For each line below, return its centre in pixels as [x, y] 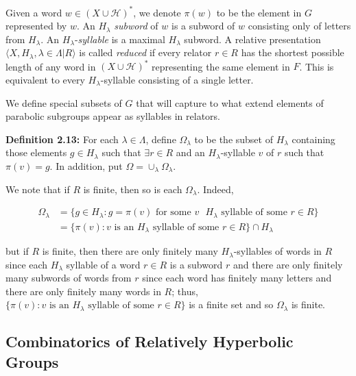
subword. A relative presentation [252, 39]
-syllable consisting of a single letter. [177, 79]
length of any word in [51, 66]
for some [173, 213]
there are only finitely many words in [83, 291]
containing [313, 139]
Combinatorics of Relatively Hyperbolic [150, 341]
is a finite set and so [231, 304]
